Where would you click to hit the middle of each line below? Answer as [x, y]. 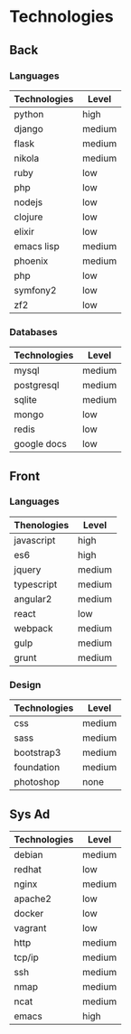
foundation [37, 768]
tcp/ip [26, 957]
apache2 [33, 899]
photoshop [37, 782]
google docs [41, 444]
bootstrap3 [37, 753]
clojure [28, 217]
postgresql [37, 386]
